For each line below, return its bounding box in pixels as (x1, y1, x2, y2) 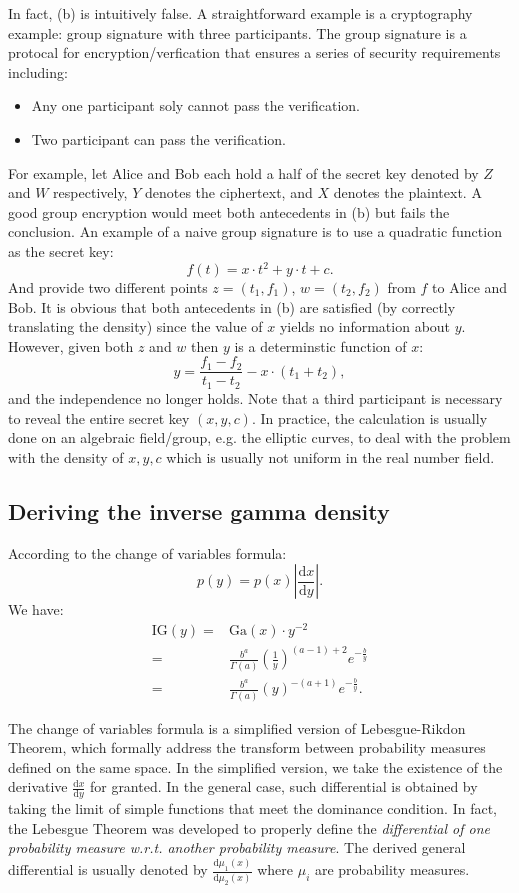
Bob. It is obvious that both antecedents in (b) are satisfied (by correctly (8, 296, 456, 317)
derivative (8, 776, 68, 797)
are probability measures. (314, 859, 470, 880)
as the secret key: (8, 240, 114, 261)
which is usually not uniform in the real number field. (166, 446, 495, 467)
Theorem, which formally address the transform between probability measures (8, 737, 486, 758)
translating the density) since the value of (8, 316, 263, 337)
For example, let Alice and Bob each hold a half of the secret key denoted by (8, 162, 479, 183)
